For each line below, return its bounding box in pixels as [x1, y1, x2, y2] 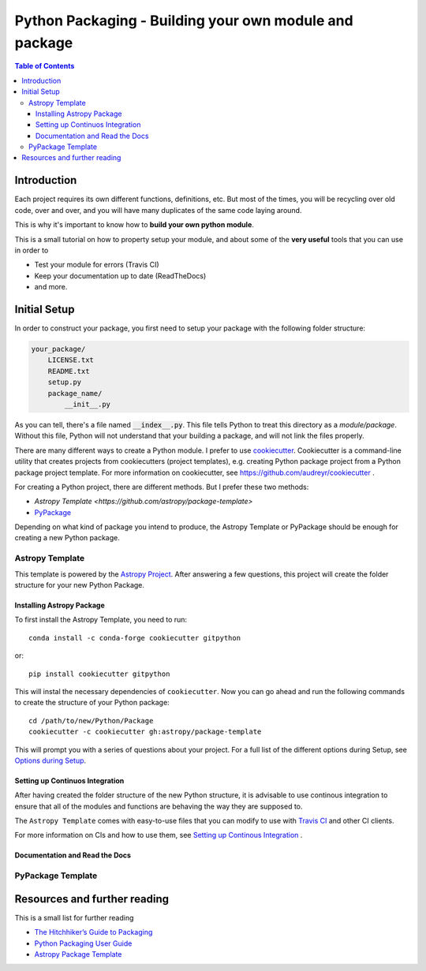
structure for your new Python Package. [14, 580, 145, 589]
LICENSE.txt [47, 356, 95, 364]
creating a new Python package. [14, 533, 120, 543]
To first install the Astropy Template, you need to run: [14, 615, 188, 625]
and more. [34, 282, 68, 292]
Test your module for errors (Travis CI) [34, 260, 159, 270]
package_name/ [47, 389, 103, 398]
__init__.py [64, 399, 110, 409]
